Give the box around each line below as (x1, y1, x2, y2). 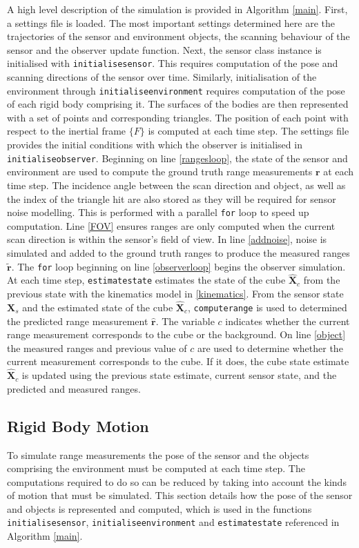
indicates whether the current (225, 313, 350, 328)
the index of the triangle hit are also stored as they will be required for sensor (7, 191, 336, 206)
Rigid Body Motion (7, 415, 149, 436)
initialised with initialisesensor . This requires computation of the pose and (7, 56, 338, 70)
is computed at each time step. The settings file (148, 124, 349, 138)
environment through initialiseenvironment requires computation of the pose (7, 83, 345, 97)
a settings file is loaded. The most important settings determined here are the (7, 15, 336, 30)
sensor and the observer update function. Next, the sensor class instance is (7, 42, 322, 57)
